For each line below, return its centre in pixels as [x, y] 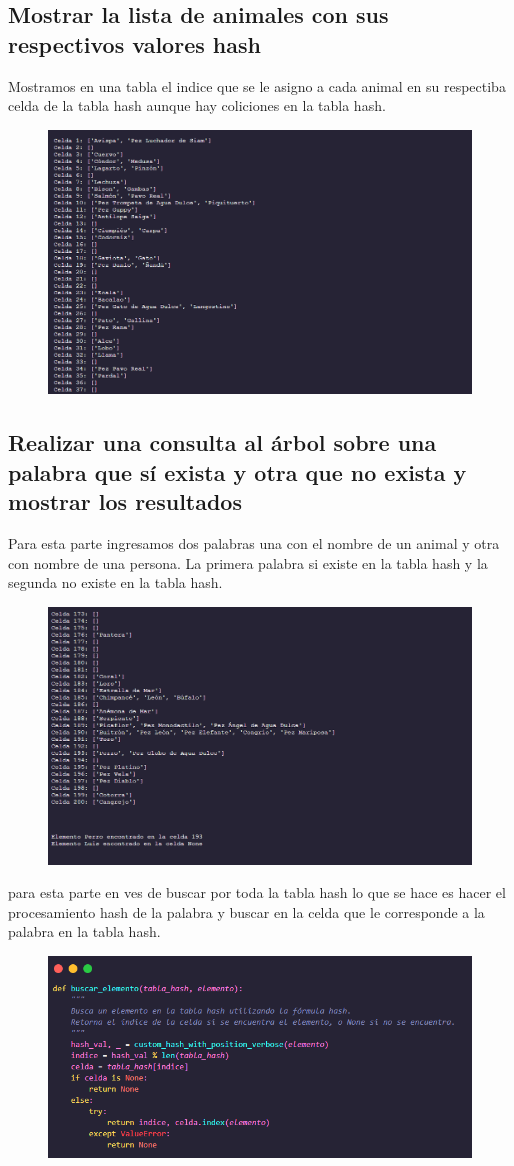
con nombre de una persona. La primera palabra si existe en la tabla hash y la [248, 562]
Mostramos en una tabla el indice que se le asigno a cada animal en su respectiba [257, 85]
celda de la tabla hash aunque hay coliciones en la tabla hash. [197, 105]
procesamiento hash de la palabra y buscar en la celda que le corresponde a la [246, 911]
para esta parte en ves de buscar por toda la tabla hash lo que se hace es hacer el [257, 892]
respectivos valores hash [134, 43]
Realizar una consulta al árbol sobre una [222, 442]
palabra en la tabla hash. [84, 931]
